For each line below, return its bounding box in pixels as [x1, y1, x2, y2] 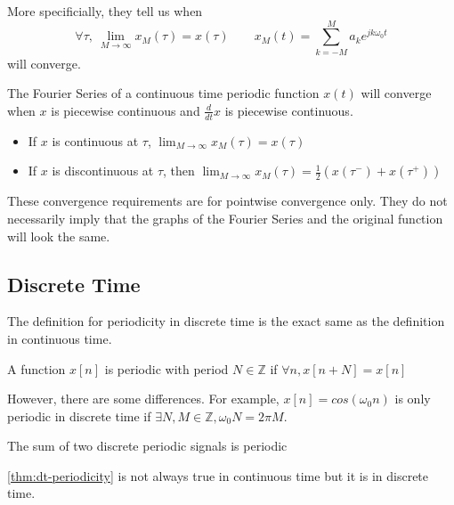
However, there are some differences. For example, [7, 389, 280, 408]
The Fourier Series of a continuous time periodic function [7, 84, 320, 102]
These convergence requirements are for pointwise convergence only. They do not [7, 191, 448, 210]
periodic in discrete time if [7, 406, 151, 425]
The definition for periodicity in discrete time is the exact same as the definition [7, 312, 445, 330]
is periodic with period [104, 359, 229, 378]
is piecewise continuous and [51, 101, 200, 119]
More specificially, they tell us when [7, 2, 203, 20]
